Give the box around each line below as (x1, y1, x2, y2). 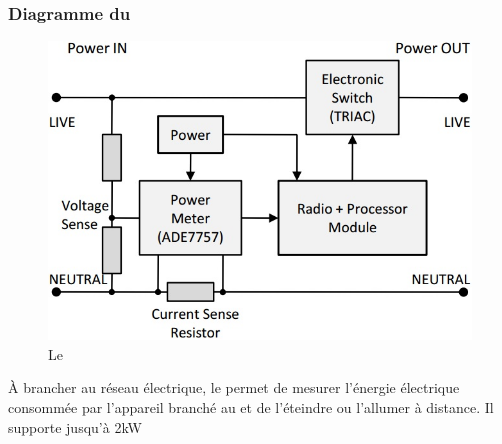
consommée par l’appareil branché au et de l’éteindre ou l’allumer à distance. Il (8, 396, 494, 417)
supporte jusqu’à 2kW (8, 416, 143, 437)
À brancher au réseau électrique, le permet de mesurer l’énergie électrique (8, 377, 460, 398)
